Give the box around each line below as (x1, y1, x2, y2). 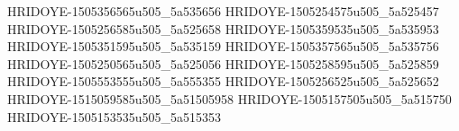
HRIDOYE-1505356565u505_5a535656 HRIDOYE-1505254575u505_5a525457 (7, 2, 439, 20)
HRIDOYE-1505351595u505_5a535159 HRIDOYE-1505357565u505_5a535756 (7, 37, 439, 56)
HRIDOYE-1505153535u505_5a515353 (7, 107, 222, 126)
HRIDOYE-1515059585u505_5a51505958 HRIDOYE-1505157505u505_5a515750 (7, 89, 452, 108)
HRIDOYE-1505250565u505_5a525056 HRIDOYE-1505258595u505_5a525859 (7, 54, 439, 73)
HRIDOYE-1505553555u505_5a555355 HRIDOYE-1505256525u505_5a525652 (7, 72, 439, 91)
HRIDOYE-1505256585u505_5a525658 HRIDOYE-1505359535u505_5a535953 (7, 19, 439, 38)
